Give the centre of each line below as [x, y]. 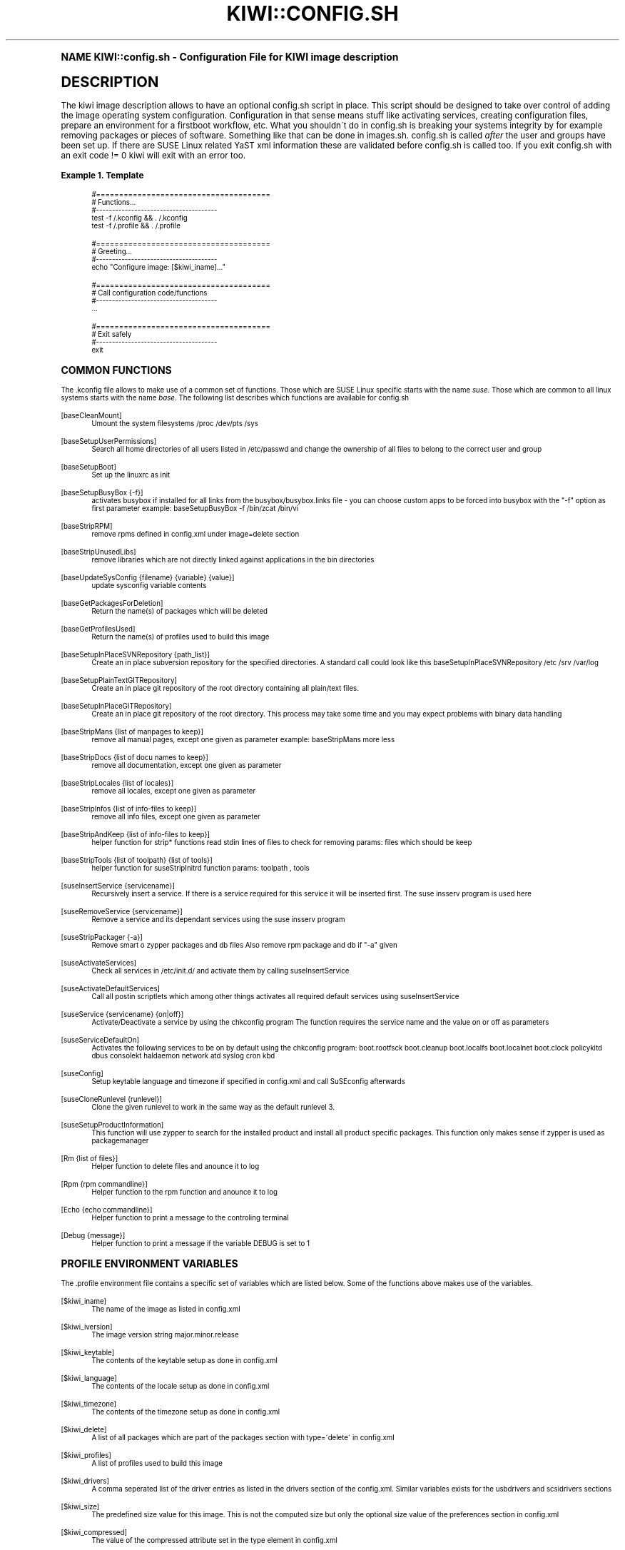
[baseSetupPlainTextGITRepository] [119, 680]
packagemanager [120, 1140]
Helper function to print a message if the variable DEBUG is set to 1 [201, 1243]
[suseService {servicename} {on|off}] [122, 1014]
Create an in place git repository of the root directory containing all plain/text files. [225, 688]
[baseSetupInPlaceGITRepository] [116, 706]
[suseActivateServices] [99, 963]
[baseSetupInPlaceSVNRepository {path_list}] [135, 654]
